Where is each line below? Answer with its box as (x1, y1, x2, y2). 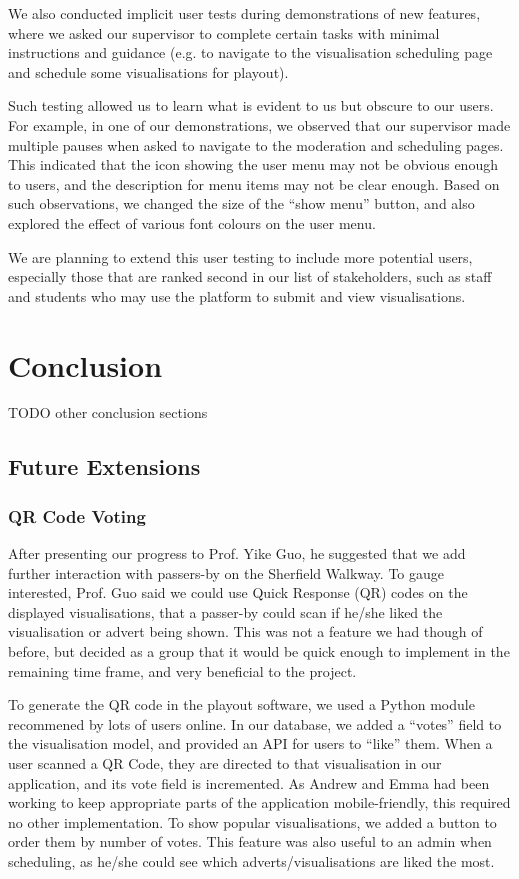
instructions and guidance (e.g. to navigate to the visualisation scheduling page (8, 42, 493, 63)
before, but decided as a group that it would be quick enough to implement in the (8, 641, 510, 661)
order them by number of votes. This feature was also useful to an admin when (8, 831, 492, 852)
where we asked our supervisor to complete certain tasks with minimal (8, 22, 440, 43)
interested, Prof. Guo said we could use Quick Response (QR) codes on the (8, 582, 468, 603)
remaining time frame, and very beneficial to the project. (8, 660, 357, 681)
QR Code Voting (8, 503, 146, 528)
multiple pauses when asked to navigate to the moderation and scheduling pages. (8, 134, 504, 155)
